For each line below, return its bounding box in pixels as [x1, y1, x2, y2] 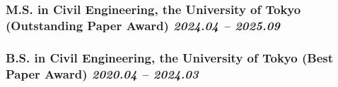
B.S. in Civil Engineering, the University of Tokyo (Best [6, 48, 333, 66]
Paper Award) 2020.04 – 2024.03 [6, 65, 199, 82]
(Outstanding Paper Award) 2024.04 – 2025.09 [6, 16, 280, 34]
